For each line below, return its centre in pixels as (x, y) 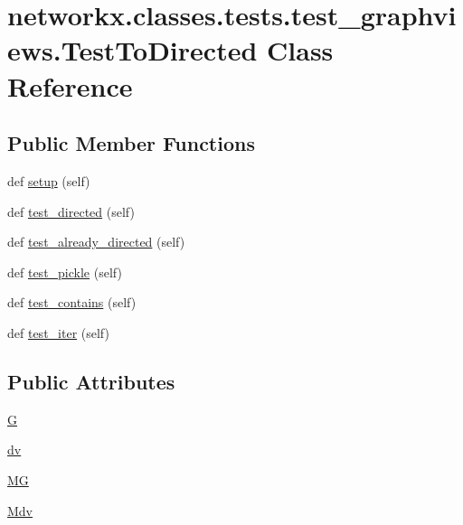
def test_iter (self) (58, 332)
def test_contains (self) (72, 302)
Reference (70, 85)
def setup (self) (49, 180)
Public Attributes (91, 381)
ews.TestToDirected (132, 50)
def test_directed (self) (71, 211)
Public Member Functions (131, 143)
